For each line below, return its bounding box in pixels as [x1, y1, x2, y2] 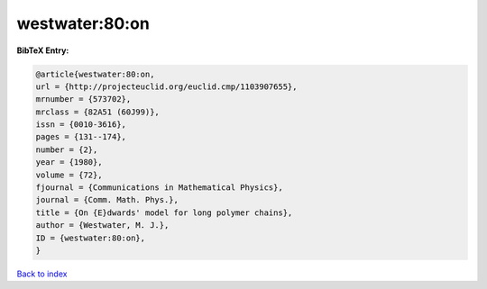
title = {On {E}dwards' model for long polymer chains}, [35, 207, 293, 218]
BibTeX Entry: [16, 45, 69, 56]
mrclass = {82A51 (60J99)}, [35, 106, 160, 117]
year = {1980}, [35, 158, 103, 167]
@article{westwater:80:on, [35, 68, 155, 79]
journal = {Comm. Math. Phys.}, [35, 194, 179, 205]
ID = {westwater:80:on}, [35, 232, 146, 243]
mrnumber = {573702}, [35, 95, 132, 104]
